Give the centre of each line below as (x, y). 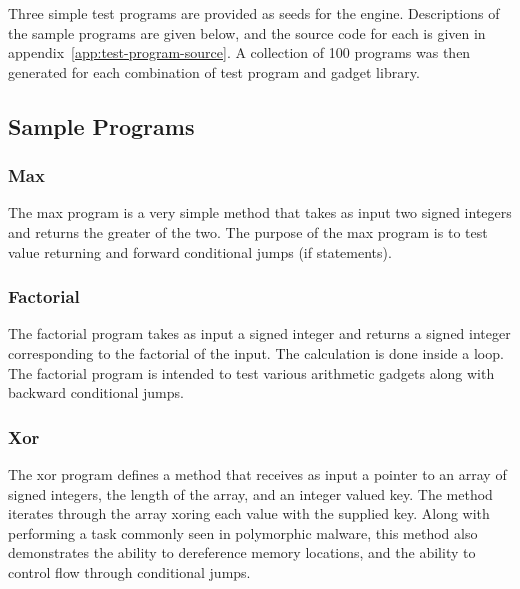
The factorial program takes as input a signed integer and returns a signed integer (259, 333)
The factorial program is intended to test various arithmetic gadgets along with (251, 372)
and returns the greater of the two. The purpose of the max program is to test (248, 231)
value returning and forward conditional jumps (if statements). (200, 251)
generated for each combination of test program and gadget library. (214, 71)
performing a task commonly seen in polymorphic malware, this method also (243, 532)
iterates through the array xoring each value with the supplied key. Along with (249, 513)
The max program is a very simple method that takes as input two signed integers (260, 212)
